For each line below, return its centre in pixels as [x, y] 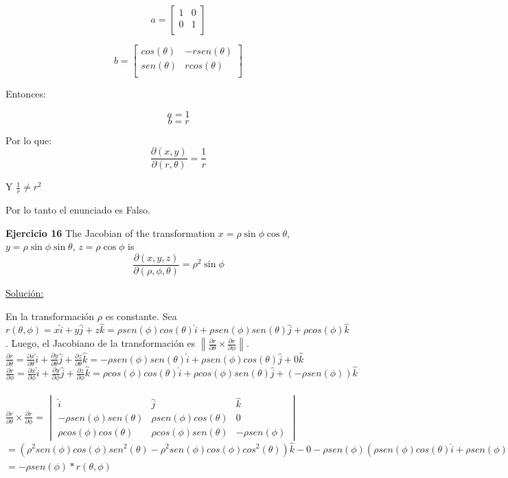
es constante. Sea [141, 316]
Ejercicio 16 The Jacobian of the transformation [111, 232]
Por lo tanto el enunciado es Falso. [78, 210]
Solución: [25, 293]
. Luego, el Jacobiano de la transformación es [101, 343]
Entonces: [26, 94]
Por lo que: [29, 140]
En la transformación [50, 316]
